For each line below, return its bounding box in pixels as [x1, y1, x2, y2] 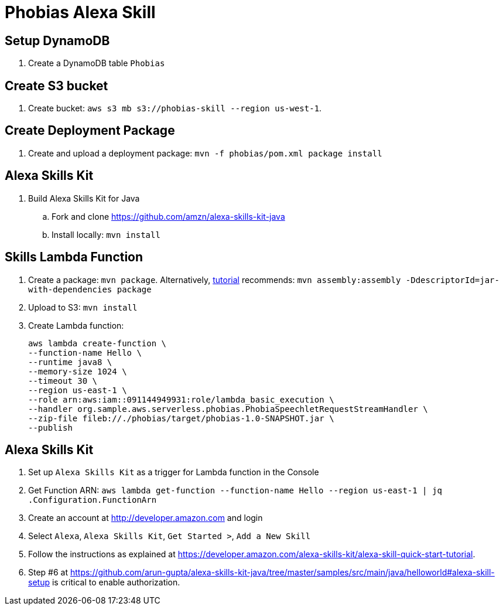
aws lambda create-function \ [28, 338, 167, 348]
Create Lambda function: [28, 320, 124, 330]
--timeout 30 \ [28, 376, 98, 386]
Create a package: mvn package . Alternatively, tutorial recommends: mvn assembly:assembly [28, 274, 401, 285]
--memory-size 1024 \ [28, 366, 127, 376]
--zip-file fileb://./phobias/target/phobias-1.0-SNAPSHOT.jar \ [28, 413, 334, 423]
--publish [28, 422, 73, 432]
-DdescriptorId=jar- [405, 275, 499, 285]
